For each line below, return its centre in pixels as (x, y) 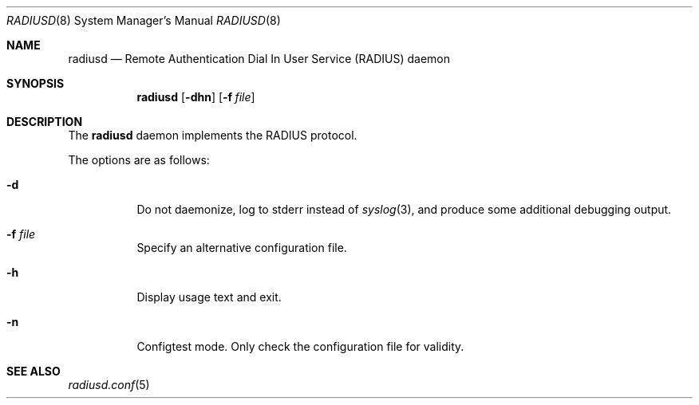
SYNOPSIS (36, 83)
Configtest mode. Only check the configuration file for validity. (300, 346)
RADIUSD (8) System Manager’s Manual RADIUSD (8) (144, 20)
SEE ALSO (34, 371)
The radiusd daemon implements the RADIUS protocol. (213, 135)
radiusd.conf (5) (109, 385)
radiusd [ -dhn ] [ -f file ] (196, 97)
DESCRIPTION (45, 122)
